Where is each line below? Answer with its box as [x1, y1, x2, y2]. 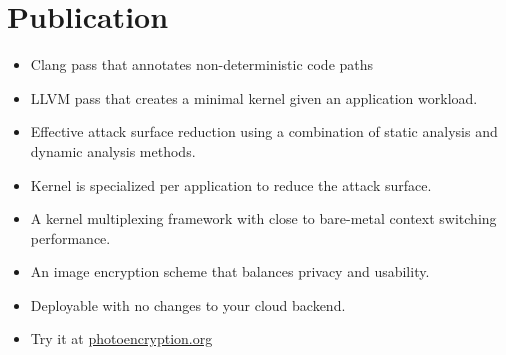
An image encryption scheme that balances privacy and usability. [30, 261, 430, 282]
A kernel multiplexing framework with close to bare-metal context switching [30, 208, 497, 229]
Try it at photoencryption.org [30, 328, 213, 349]
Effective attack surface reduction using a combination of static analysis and [30, 121, 498, 142]
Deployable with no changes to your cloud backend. [30, 294, 346, 315]
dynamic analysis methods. [30, 140, 196, 161]
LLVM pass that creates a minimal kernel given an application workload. [30, 87, 478, 108]
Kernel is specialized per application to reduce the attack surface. [30, 174, 432, 195]
